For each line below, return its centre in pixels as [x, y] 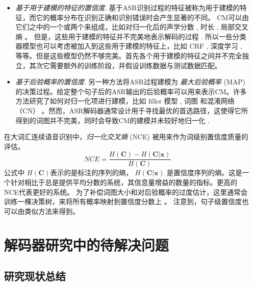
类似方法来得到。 [52, 211]
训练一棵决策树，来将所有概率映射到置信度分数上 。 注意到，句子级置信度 [123, 201]
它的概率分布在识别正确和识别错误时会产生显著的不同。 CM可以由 [142, 17]
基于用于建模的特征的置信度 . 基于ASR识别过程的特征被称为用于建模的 [127, 7]
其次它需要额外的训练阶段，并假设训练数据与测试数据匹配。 [125, 65]
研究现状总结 [35, 276]
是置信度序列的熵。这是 [204, 172]
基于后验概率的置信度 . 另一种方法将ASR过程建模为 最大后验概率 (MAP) [130, 82]
